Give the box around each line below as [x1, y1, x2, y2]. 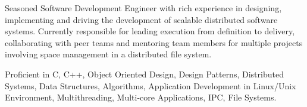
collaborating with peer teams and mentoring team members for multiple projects [5, 36, 303, 48]
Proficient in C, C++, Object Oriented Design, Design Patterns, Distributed [5, 67, 284, 80]
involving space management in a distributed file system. [5, 48, 212, 60]
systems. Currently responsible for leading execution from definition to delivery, [5, 25, 295, 37]
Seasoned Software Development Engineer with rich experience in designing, [5, 2, 282, 14]
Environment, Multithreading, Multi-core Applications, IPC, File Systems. [5, 91, 277, 103]
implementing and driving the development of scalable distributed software [5, 13, 278, 25]
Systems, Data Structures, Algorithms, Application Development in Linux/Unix [5, 79, 296, 92]
